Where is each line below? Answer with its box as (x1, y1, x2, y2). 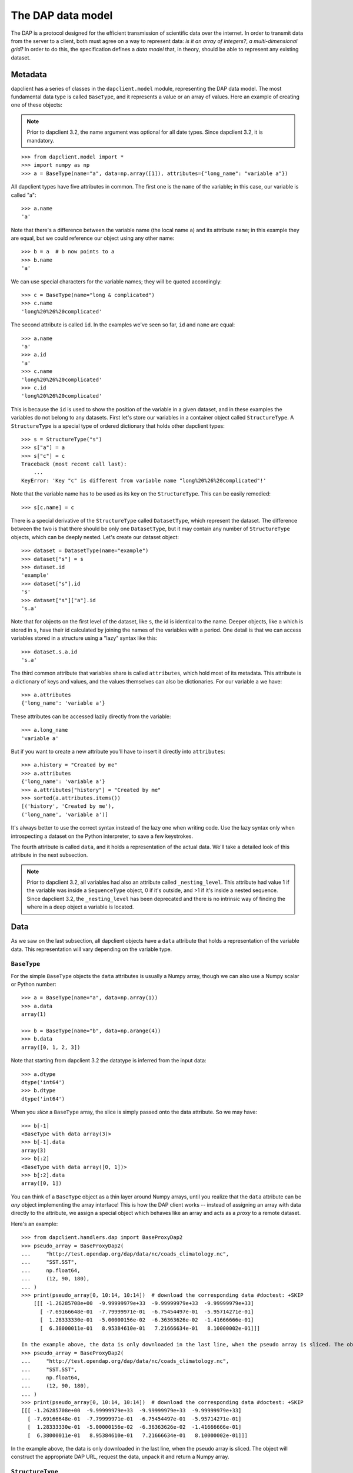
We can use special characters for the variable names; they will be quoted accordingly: (11, 278, 222, 285)
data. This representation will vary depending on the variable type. (11, 946, 172, 953)
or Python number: (11, 981, 56, 988)
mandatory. (26, 137, 55, 144)
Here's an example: (11, 1220, 58, 1227)
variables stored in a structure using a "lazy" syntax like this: (11, 635, 158, 642)
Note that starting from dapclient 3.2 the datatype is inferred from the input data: (11, 1057, 207, 1064)
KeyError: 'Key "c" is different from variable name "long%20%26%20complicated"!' (21, 477, 267, 484)
